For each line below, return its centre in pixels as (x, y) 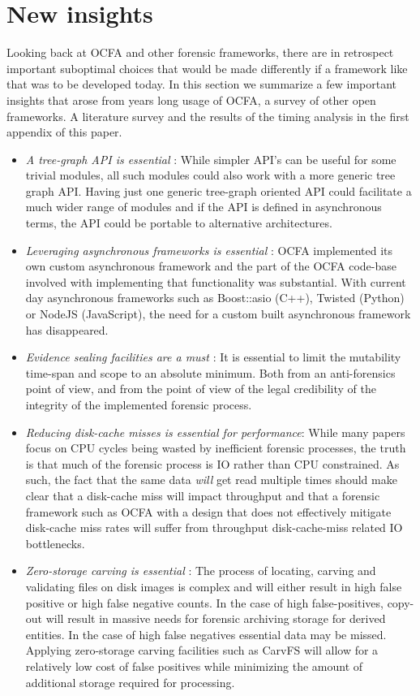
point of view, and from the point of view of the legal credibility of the (201, 389)
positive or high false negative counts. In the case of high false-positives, (204, 602)
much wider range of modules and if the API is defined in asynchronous (204, 207)
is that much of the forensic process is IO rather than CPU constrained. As (212, 463)
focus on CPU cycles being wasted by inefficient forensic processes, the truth (216, 448)
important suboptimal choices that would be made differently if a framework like (207, 68)
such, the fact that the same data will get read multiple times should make (211, 480)
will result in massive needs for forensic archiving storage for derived (216, 618)
